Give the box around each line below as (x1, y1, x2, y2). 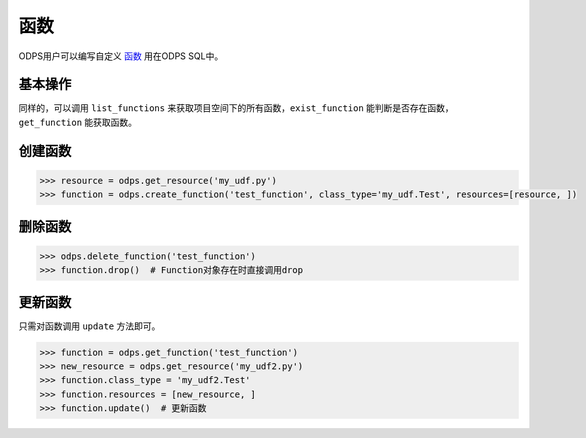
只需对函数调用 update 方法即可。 (18, 320, 161, 332)
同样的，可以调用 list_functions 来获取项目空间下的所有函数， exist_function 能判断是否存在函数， (18, 102, 454, 114)
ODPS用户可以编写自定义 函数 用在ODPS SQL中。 (18, 50, 224, 62)
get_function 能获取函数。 (18, 116, 138, 128)
